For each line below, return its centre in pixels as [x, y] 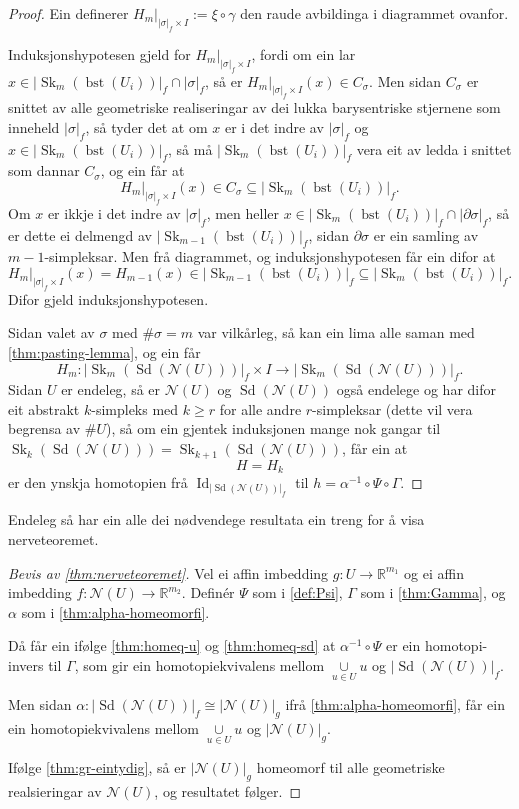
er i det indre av [274, 126]
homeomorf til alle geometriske [350, 767]
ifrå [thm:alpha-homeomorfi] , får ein [395, 704]
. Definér [208, 592]
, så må [190, 148]
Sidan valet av [51, 332]
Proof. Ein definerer [68, 13]
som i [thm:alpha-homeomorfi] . [115, 611]
